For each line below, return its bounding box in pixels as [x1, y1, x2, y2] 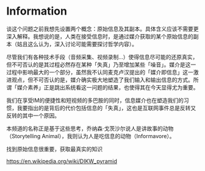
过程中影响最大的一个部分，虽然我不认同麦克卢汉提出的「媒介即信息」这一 [6, 68, 193, 75]
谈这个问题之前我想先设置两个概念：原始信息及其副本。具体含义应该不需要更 [6, 25, 199, 32]
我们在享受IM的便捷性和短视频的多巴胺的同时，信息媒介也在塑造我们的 [6, 96, 184, 104]
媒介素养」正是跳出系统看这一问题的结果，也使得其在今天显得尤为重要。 [16, 83, 199, 91]
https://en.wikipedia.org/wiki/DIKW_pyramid [6, 157, 117, 165]
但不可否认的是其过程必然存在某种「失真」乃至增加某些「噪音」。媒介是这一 [6, 61, 196, 68]
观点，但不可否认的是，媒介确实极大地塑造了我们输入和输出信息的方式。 [11, 76, 193, 83]
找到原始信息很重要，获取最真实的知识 [6, 145, 103, 153]
